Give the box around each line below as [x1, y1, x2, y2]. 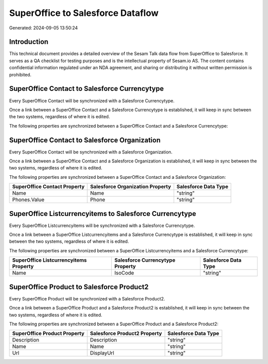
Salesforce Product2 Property [90, 330, 162, 337]
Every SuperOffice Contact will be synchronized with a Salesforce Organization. [9, 149, 173, 155]
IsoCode [114, 270, 134, 277]
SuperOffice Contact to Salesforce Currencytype [9, 84, 164, 93]
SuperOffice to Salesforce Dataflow [9, 7, 159, 18]
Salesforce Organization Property [90, 183, 171, 190]
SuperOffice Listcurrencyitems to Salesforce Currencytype [9, 209, 196, 218]
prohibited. [9, 72, 32, 77]
